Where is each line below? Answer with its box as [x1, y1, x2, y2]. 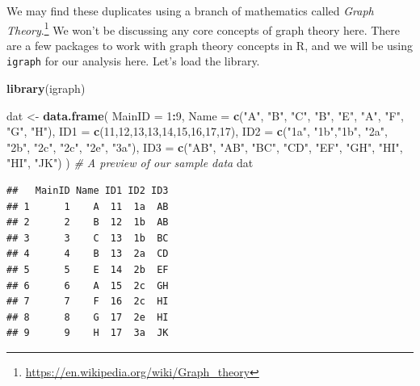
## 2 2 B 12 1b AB [6, 216, 169, 229]
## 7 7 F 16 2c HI [6, 296, 169, 308]
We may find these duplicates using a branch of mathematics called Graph [6, 2, 374, 19]
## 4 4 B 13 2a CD [6, 248, 169, 260]
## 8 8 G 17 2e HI [6, 311, 169, 323]
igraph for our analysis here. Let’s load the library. [6, 52, 260, 69]
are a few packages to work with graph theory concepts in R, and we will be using [6, 36, 413, 53]
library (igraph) [6, 80, 86, 97]
